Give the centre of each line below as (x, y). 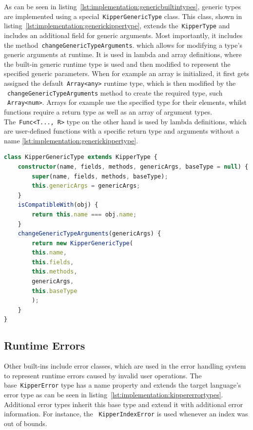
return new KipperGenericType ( (82, 243)
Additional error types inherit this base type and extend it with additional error (124, 404)
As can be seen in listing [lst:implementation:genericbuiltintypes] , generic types (122, 6)
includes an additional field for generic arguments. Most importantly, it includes (123, 35)
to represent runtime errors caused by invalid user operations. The (103, 375)
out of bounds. (26, 423)
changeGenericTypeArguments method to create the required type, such (115, 92)
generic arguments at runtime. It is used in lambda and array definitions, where (123, 54)
